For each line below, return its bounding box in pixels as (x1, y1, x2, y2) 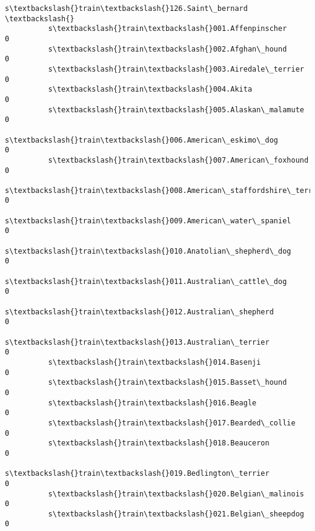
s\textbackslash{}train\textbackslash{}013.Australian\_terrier (5, 337, 270, 347)
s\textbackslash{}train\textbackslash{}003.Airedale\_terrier (48, 64, 304, 73)
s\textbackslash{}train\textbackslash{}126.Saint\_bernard (5, 4, 248, 13)
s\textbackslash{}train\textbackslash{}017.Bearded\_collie (48, 418, 296, 427)
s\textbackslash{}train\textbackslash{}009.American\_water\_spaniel (5, 216, 291, 225)
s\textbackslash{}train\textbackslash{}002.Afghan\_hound (48, 44, 287, 53)
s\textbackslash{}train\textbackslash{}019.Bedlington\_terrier (5, 469, 270, 478)
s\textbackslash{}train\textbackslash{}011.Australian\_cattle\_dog (5, 277, 287, 286)
